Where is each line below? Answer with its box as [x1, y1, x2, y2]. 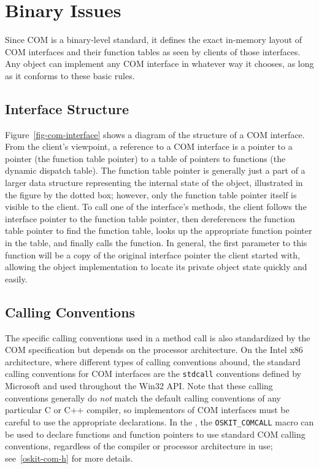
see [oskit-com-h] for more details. [5, 451, 133, 464]
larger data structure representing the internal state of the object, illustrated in [5, 176, 303, 189]
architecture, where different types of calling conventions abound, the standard [5, 355, 301, 368]
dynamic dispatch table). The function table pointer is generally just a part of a [5, 164, 306, 177]
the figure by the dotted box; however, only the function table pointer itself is [5, 188, 297, 201]
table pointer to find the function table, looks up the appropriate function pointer [5, 224, 312, 237]
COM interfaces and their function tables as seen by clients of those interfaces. [5, 45, 301, 58]
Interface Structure [5, 99, 129, 118]
